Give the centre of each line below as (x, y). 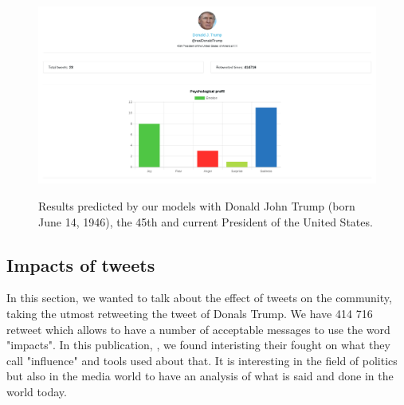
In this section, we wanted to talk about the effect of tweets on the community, (199, 298)
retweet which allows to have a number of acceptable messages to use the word (198, 329)
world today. (37, 391)
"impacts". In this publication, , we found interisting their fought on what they (198, 345)
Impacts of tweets (81, 264)
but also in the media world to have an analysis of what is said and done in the (200, 376)
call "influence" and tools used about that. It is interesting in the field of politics (202, 360)
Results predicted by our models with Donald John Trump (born (197, 205)
